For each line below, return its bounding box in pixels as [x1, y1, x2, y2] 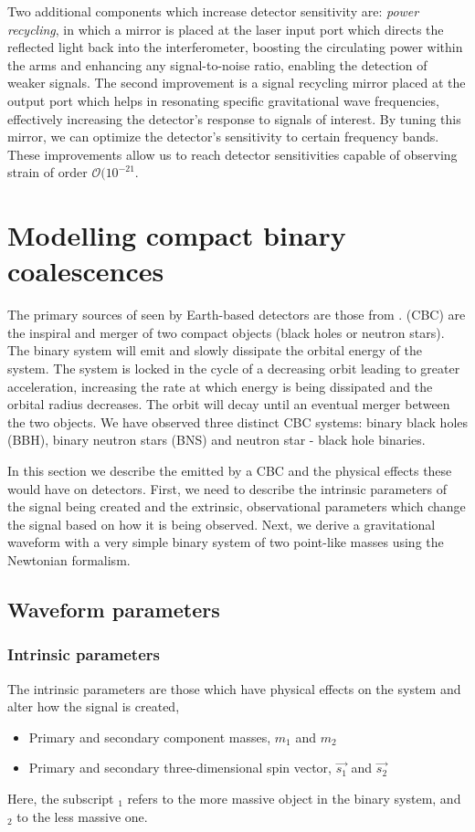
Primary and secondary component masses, [28, 727, 271, 746]
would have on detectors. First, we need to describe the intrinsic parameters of [7, 479, 448, 498]
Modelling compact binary [7, 216, 346, 254]
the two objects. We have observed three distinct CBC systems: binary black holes [7, 412, 469, 431]
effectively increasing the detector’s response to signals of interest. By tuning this [7, 109, 461, 128]
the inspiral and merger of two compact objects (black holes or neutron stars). [7, 322, 445, 342]
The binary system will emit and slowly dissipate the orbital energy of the [7, 341, 422, 360]
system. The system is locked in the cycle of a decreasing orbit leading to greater [7, 359, 460, 378]
